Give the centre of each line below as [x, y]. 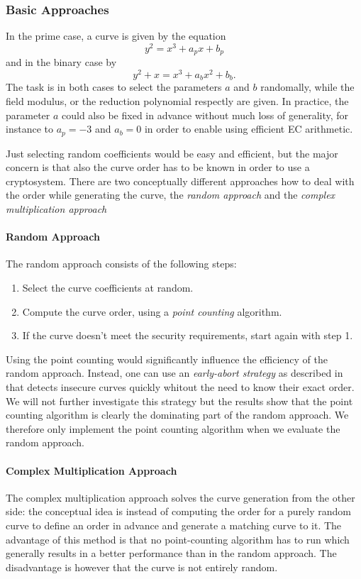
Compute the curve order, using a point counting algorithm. [152, 311]
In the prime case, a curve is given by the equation [116, 36]
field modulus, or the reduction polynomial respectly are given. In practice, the [177, 101]
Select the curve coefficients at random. [108, 288]
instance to [29, 129]
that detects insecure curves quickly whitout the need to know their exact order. [180, 387]
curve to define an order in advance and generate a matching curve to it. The [174, 525]
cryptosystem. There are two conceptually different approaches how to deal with [180, 181]
